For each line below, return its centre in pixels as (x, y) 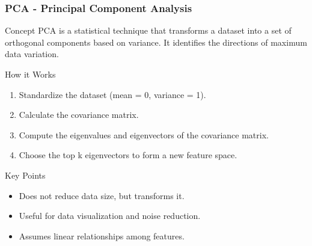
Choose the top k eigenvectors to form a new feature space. (128, 155)
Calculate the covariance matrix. (79, 115)
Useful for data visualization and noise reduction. (110, 216)
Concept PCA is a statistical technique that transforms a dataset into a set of (148, 30)
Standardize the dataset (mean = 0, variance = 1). (112, 94)
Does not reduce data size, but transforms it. (102, 195)
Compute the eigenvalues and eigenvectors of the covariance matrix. (144, 134)
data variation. (32, 54)
